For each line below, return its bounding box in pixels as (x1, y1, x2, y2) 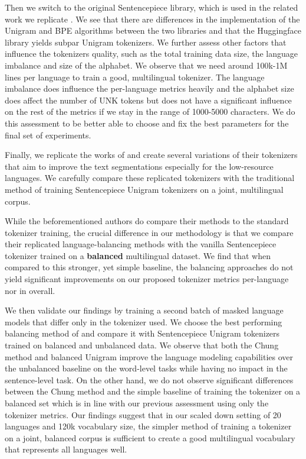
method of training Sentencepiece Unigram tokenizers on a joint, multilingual (5, 183, 284, 195)
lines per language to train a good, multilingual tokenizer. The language (5, 70, 265, 83)
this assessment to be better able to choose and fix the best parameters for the (5, 117, 289, 129)
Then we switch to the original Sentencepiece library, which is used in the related (5, 1, 298, 13)
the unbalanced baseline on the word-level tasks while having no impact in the (5, 362, 288, 374)
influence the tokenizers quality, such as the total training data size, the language (5, 47, 298, 60)
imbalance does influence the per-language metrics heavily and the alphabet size (5, 82, 294, 95)
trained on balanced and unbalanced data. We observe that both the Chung (5, 339, 279, 351)
